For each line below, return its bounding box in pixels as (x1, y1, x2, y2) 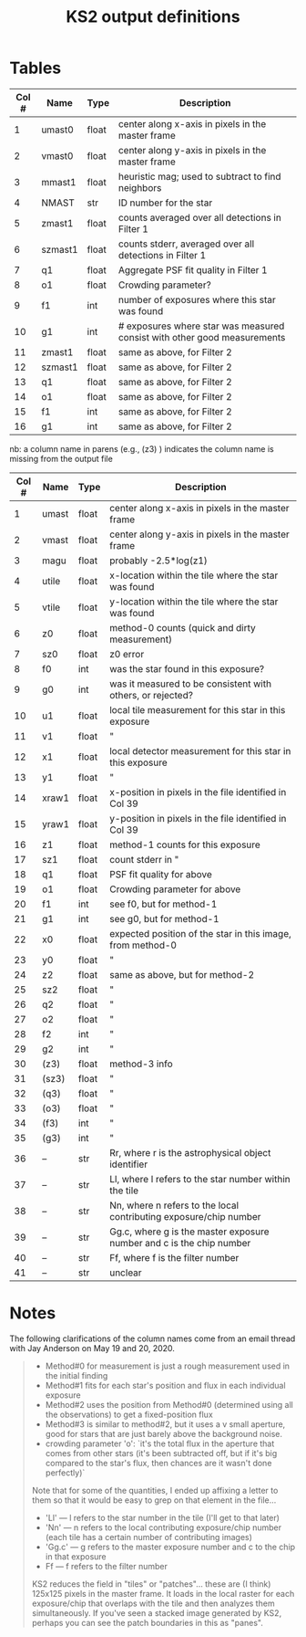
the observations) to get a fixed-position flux (45, 1409, 214, 1420)
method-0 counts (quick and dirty (108, 621, 257, 634)
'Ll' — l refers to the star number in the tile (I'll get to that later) (45, 1512, 280, 1523)
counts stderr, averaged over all (117, 237, 255, 250)
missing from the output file (9, 453, 114, 464)
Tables (9, 58, 62, 79)
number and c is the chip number (108, 1236, 251, 1249)
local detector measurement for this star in (108, 744, 291, 757)
